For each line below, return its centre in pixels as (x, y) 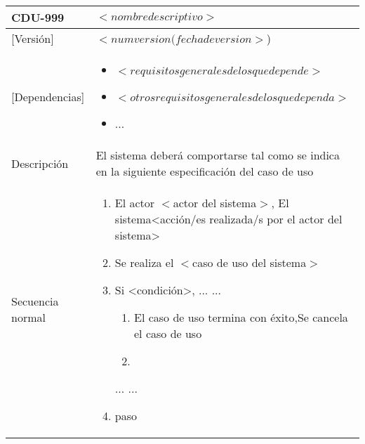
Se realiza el (144, 262)
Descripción (40, 163)
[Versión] (33, 38)
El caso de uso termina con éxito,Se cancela (241, 317)
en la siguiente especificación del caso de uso (205, 171)
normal (28, 317)
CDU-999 (38, 17)
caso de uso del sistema (250, 262)
